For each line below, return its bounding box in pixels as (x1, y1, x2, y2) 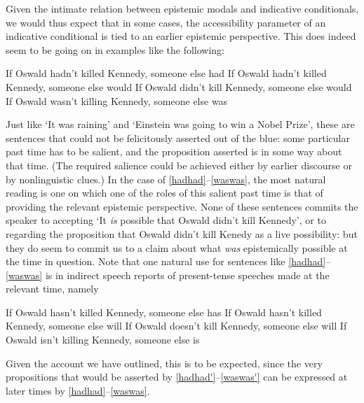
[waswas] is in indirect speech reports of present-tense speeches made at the (6, 267, 330, 282)
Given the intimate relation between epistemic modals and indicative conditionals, (6, 1, 359, 15)
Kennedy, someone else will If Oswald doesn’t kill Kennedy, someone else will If (6, 318, 347, 333)
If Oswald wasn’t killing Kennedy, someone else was (6, 93, 228, 108)
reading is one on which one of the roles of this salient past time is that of (6, 185, 323, 200)
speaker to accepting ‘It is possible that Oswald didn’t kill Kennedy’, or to (6, 213, 326, 227)
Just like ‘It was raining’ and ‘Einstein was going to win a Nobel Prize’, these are (6, 117, 355, 132)
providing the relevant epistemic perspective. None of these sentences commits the (6, 199, 358, 213)
